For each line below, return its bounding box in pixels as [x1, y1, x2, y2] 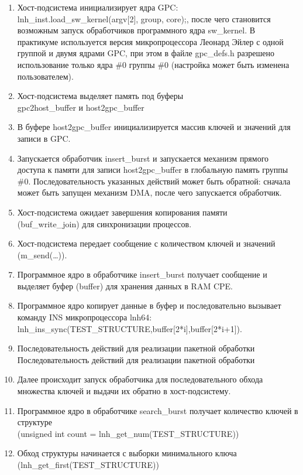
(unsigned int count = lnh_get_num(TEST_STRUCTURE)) [17, 427, 239, 439]
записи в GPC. [17, 132, 71, 144]
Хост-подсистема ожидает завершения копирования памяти [17, 206, 228, 218]
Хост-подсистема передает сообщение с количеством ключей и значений [17, 237, 276, 250]
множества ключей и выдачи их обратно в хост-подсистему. [17, 385, 231, 397]
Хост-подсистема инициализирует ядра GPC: [17, 1, 178, 13]
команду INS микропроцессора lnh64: [17, 311, 152, 323]
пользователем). [17, 70, 74, 82]
